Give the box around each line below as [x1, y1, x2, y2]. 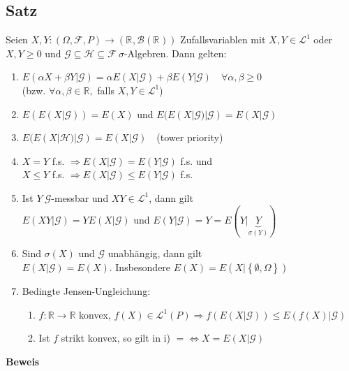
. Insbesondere [109, 260, 171, 275]
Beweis [6, 354, 40, 368]
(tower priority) [156, 130, 223, 145]
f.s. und [180, 153, 213, 168]
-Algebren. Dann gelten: [124, 45, 227, 60]
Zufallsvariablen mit [180, 32, 266, 47]
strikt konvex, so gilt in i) [61, 330, 170, 345]
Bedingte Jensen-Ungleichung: [22, 284, 151, 298]
